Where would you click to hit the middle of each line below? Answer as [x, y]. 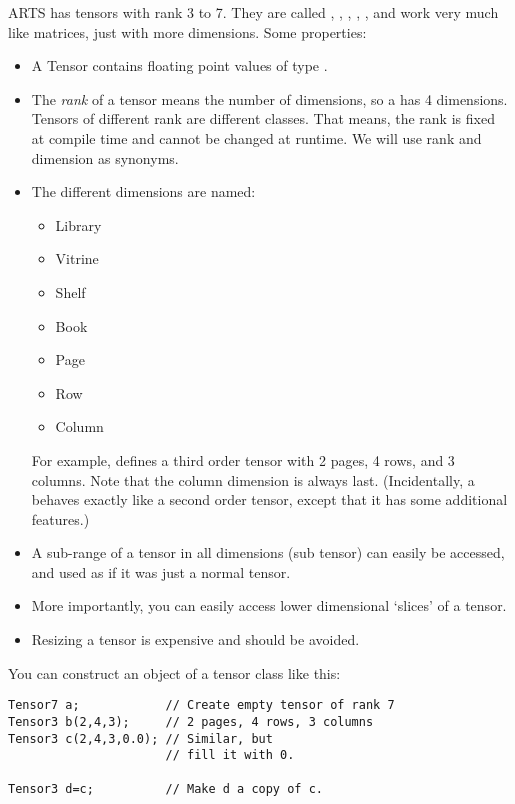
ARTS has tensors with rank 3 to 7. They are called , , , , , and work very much [253, 12]
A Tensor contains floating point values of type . [179, 65]
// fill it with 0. [230, 755]
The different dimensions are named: [143, 191]
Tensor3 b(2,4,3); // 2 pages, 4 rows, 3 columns [191, 721]
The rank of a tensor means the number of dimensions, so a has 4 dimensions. [269, 98]
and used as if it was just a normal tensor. [161, 571]
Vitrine [77, 258]
